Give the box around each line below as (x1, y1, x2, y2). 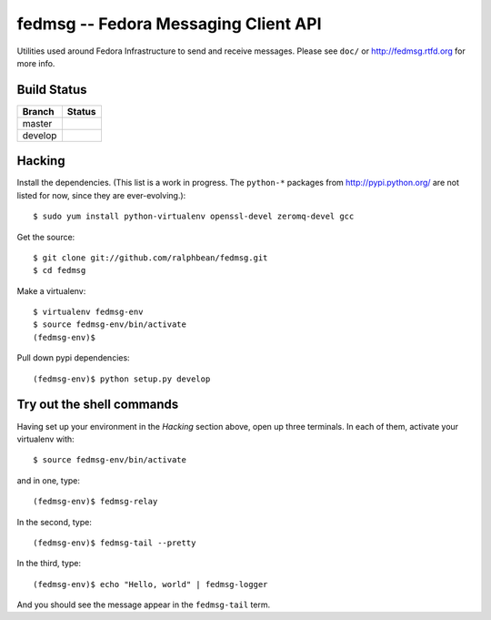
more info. (16, 57, 55, 68)
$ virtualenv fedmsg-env (33, 307, 144, 318)
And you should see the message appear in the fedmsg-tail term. (16, 599, 271, 610)
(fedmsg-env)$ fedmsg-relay (33, 496, 158, 507)
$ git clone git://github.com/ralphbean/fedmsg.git (33, 252, 268, 263)
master (22, 117, 53, 129)
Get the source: (16, 231, 75, 242)
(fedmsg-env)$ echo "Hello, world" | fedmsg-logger (33, 579, 268, 589)
